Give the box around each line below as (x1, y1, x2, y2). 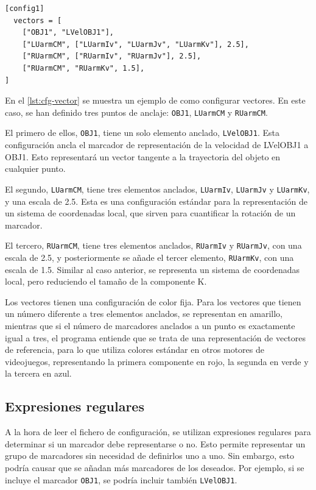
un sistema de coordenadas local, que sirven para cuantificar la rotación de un (5, 207, 296, 219)
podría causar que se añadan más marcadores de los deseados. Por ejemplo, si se (5, 461, 304, 474)
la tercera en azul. (5, 367, 72, 380)
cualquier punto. (5, 162, 66, 175)
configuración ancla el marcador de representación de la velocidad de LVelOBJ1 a (5, 138, 309, 151)
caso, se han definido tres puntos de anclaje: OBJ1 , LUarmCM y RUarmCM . (5, 105, 268, 118)
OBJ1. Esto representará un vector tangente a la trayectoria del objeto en (5, 150, 281, 163)
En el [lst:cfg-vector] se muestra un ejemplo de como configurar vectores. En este (5, 94, 306, 107)
